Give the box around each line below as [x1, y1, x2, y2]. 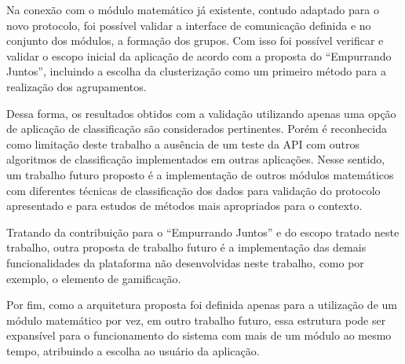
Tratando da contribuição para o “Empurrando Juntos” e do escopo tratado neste [6, 223, 400, 240]
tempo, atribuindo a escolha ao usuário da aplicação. [6, 342, 260, 358]
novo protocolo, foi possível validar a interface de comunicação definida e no [6, 17, 371, 33]
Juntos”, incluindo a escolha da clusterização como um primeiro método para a [6, 63, 386, 79]
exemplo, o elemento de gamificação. [6, 270, 181, 286]
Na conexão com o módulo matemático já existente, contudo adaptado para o [6, 2, 379, 17]
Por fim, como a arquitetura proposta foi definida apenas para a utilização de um [6, 296, 397, 313]
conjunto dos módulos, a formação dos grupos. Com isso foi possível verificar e [6, 32, 384, 49]
